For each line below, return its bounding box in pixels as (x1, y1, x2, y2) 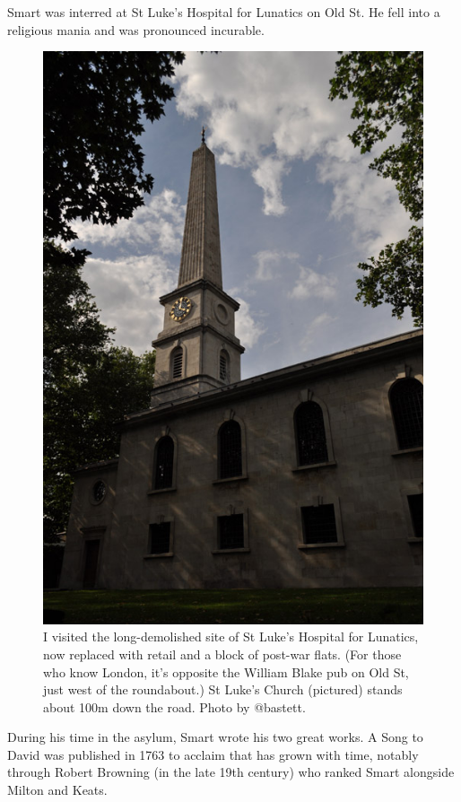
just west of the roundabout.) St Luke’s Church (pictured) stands (43, 680, 403, 699)
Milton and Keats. (7, 780, 108, 799)
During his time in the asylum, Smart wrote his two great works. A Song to (7, 728, 423, 746)
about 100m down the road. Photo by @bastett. (43, 697, 306, 716)
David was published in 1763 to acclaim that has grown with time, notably (7, 745, 419, 763)
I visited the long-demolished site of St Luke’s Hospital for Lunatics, (43, 627, 419, 646)
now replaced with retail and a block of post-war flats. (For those (43, 644, 402, 663)
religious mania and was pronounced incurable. (7, 20, 265, 39)
